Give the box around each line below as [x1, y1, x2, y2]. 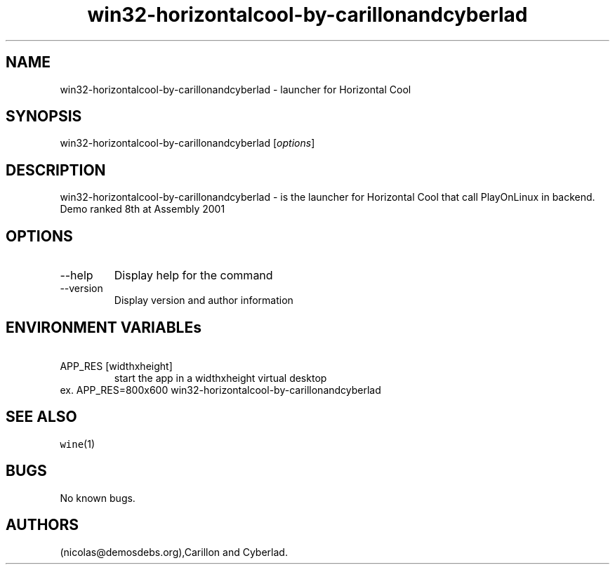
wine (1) [60, 437, 95, 450]
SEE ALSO [6, 408, 77, 426]
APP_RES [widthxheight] [60, 359, 173, 372]
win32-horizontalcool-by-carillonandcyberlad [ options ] [60, 137, 315, 150]
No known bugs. [60, 491, 135, 504]
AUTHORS [6, 516, 79, 534]
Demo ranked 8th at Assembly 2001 [60, 203, 225, 216]
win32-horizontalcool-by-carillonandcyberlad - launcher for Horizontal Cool [60, 83, 411, 95]
